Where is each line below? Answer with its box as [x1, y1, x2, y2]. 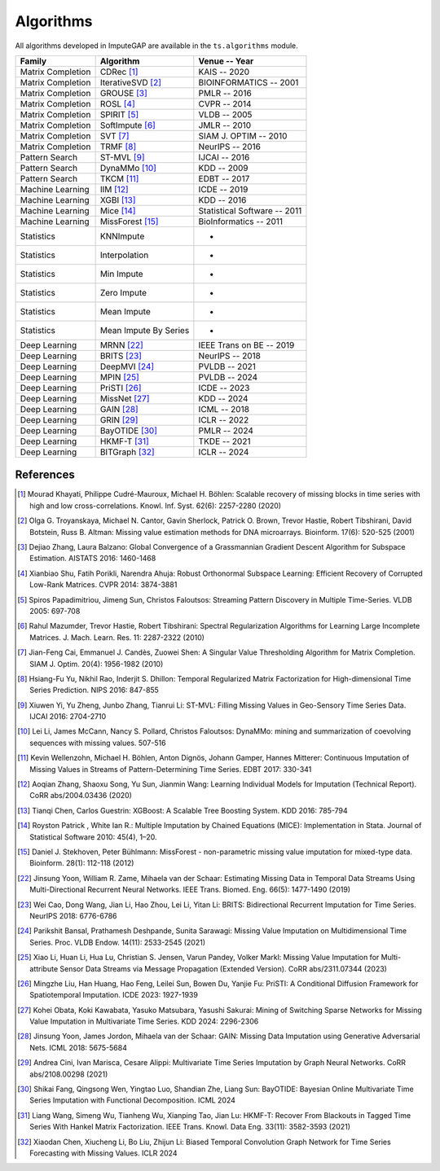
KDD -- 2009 [198, 162, 249, 173]
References [15, 468, 75, 482]
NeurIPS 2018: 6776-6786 [29, 910, 117, 920]
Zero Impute [99, 287, 147, 298]
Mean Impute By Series [99, 324, 190, 336]
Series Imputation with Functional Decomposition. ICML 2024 [29, 1095, 235, 1105]
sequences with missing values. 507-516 [29, 738, 166, 748]
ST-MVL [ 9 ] [99, 151, 145, 163]
